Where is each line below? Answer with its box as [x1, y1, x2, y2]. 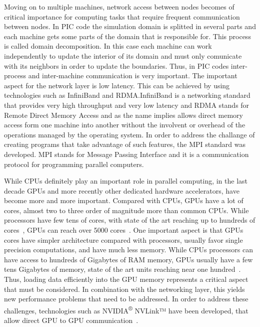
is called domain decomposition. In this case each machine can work [4, 41, 212, 51]
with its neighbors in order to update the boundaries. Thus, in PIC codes [4, 60, 229, 71]
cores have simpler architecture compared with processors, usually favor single [4, 234, 243, 245]
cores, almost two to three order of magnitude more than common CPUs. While [4, 205, 249, 215]
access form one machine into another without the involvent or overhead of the [4, 119, 245, 130]
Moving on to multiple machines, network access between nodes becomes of [4, 2, 234, 12]
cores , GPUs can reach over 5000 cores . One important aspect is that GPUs [4, 225, 243, 235]
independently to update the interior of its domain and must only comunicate [4, 50, 242, 61]
